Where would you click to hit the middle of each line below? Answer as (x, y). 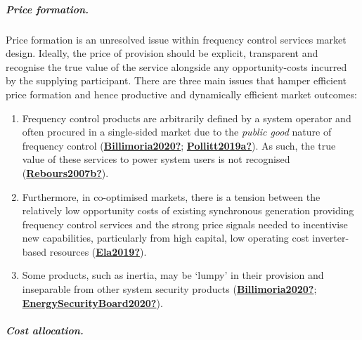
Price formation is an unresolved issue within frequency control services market (176, 39)
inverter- (331, 238)
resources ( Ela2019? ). (98, 251)
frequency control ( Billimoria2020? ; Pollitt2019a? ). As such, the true (179, 145)
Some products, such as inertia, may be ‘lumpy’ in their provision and (173, 275)
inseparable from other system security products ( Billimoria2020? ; (169, 289)
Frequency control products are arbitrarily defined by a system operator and (187, 118)
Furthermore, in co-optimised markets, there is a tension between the (171, 196)
